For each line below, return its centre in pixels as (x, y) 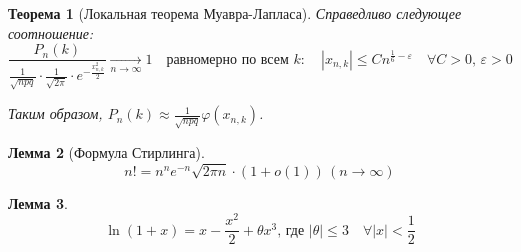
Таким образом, (55, 113)
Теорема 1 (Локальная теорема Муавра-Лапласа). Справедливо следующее (235, 13)
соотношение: (51, 32)
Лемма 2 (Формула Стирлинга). (106, 152)
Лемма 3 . (38, 202)
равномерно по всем (227, 59)
